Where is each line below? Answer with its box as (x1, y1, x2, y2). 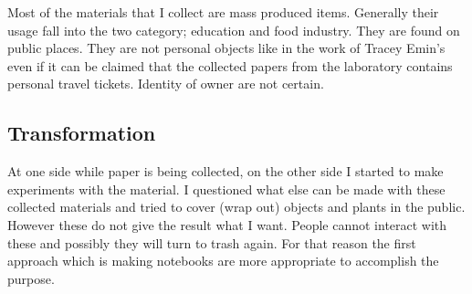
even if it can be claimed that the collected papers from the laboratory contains (7, 56, 453, 75)
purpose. (7, 268, 55, 288)
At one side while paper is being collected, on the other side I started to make (7, 162, 444, 181)
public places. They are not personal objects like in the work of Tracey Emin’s (7, 38, 446, 58)
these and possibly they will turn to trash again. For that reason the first (7, 233, 416, 252)
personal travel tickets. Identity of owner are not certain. (7, 74, 324, 93)
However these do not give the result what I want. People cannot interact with (7, 215, 447, 234)
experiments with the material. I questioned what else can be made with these (7, 179, 446, 198)
